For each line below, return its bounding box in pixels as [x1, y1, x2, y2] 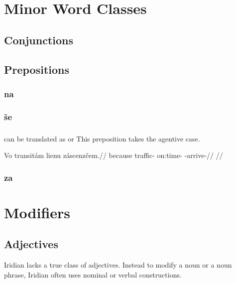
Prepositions [4, 61, 70, 77]
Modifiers [4, 202, 71, 222]
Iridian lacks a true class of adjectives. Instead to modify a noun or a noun [4, 260, 232, 270]
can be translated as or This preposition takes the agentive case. [4, 133, 200, 143]
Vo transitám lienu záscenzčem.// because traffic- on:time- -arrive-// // [4, 150, 223, 160]
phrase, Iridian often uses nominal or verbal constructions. [4, 269, 182, 280]
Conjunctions [4, 32, 73, 47]
